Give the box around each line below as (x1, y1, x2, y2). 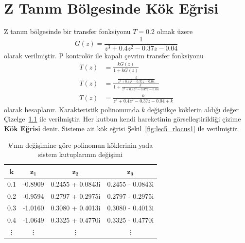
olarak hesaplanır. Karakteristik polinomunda (4, 104, 140, 114)
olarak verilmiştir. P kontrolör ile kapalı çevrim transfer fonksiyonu (4, 50, 204, 60)
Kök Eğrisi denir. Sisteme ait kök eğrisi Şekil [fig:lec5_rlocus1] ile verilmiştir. (4, 123, 239, 134)
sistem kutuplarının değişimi (38, 149, 123, 159)
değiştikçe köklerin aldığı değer (147, 104, 239, 114)
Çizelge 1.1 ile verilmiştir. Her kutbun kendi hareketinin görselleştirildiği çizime (4, 114, 241, 124)
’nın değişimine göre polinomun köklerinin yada (12, 139, 153, 150)
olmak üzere (157, 26, 193, 36)
